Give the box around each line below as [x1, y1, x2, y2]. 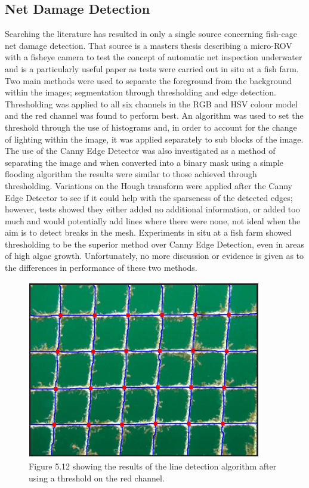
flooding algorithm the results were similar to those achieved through [5, 168, 257, 180]
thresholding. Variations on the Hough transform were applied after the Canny [5, 179, 292, 192]
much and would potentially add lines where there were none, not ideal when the [5, 214, 301, 227]
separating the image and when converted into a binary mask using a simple [5, 156, 284, 168]
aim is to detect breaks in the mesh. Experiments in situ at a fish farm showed [5, 226, 292, 239]
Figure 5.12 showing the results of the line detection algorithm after [29, 460, 277, 472]
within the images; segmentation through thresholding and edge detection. [5, 86, 276, 98]
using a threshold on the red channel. [29, 471, 165, 484]
